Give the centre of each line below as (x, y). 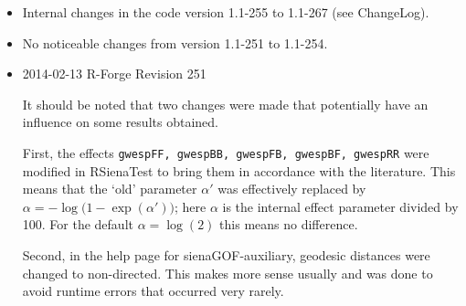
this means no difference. (289, 224)
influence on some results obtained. (120, 122)
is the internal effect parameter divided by (340, 206)
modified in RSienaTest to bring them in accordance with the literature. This (239, 170)
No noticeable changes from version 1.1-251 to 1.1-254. (175, 42)
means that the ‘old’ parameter (110, 189)
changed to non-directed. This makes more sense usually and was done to (228, 273)
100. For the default (78, 224)
